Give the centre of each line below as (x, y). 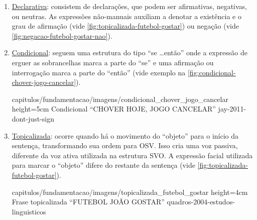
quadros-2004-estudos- (201, 202)
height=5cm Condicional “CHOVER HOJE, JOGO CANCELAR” (114, 109)
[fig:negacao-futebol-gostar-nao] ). (62, 35)
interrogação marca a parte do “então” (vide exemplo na (99, 72)
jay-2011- (232, 109)
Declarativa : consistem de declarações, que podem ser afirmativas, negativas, (130, 6)
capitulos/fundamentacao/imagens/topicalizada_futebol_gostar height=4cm (130, 192)
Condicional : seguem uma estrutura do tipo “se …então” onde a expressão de (130, 52)
